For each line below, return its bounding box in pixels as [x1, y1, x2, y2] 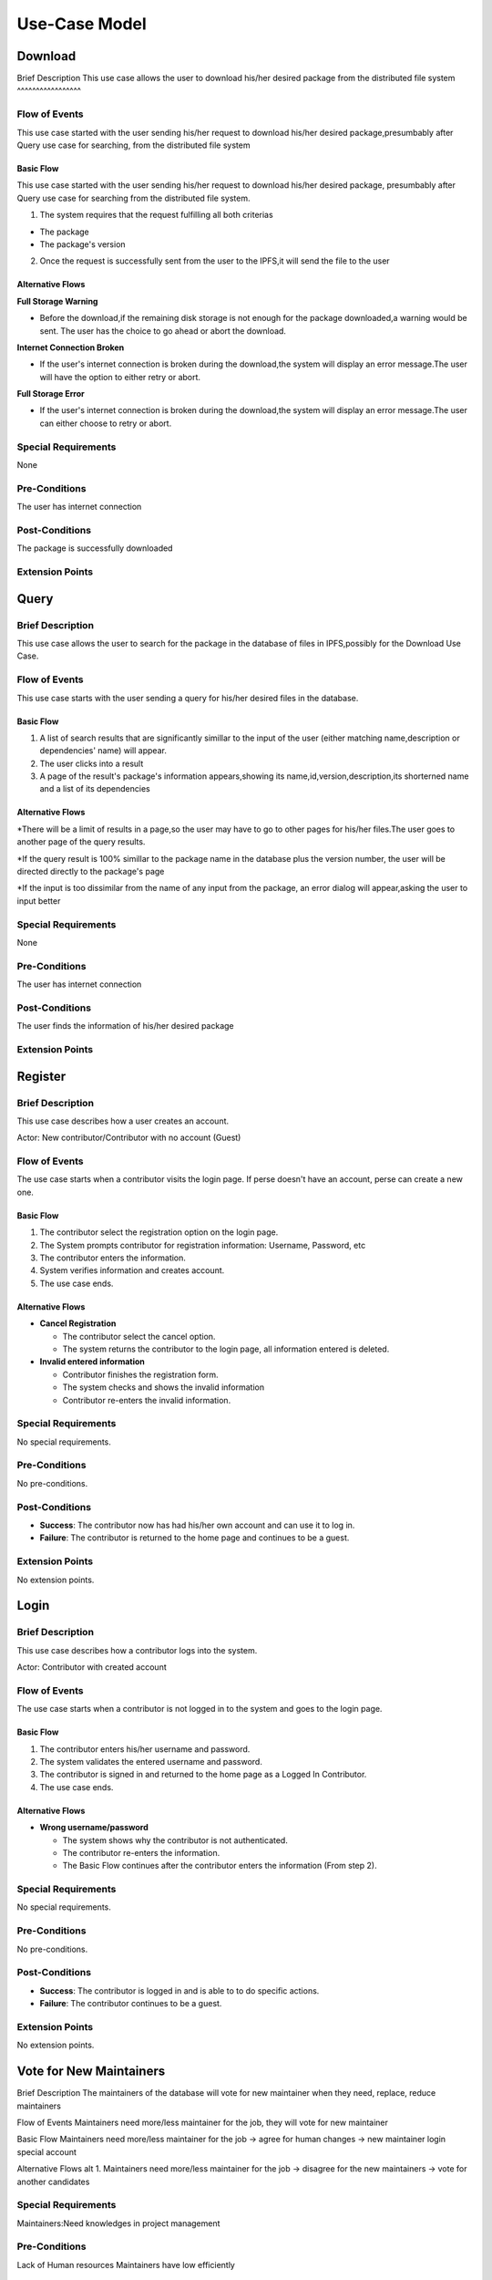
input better [16, 895, 61, 907]
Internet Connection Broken [16, 342, 125, 353]
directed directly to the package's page [16, 866, 165, 877]
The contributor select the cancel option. [62, 1331, 216, 1342]
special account [16, 2146, 77, 2157]
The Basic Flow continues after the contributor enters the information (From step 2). [62, 1860, 377, 1871]
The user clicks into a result [39, 758, 144, 769]
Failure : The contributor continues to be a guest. [39, 1998, 222, 2009]
